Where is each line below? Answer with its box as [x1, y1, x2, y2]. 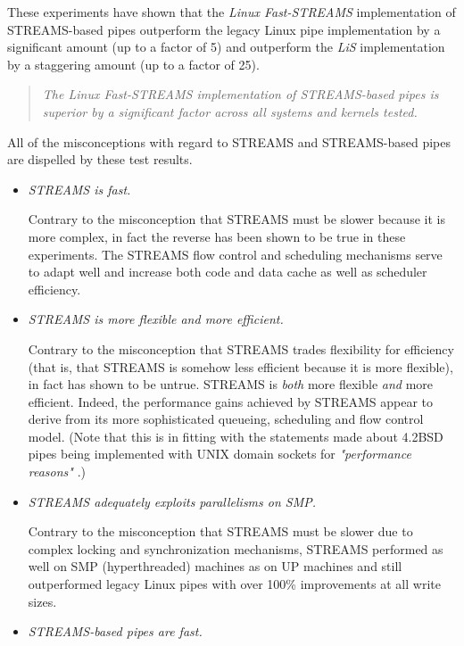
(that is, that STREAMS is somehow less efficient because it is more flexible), [28, 357, 453, 376]
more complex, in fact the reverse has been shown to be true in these [28, 227, 406, 245]
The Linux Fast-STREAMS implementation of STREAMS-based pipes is [42, 85, 439, 104]
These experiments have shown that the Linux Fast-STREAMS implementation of [7, 3, 456, 21]
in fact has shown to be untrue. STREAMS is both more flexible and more [28, 375, 434, 393]
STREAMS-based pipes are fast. [28, 622, 203, 641]
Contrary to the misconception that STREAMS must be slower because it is [28, 210, 445, 228]
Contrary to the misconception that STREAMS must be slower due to [28, 522, 413, 541]
